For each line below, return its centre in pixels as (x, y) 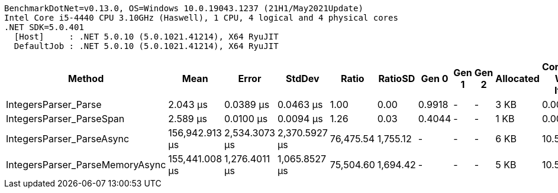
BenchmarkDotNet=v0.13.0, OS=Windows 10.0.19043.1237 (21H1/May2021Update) (184, 8)
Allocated (517, 78)
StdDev (303, 78)
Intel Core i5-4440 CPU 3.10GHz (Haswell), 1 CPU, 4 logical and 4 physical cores (201, 18)
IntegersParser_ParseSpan (65, 119)
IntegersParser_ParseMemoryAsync (86, 165)
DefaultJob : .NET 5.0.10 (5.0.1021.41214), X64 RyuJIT (146, 46)
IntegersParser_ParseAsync (68, 139)
